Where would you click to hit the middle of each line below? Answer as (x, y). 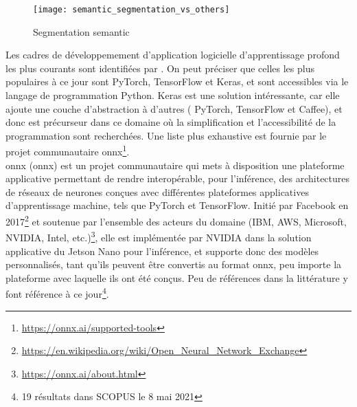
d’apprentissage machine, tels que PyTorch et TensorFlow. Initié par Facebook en (177, 205)
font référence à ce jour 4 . (57, 293)
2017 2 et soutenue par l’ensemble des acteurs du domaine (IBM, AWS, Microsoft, (176, 220)
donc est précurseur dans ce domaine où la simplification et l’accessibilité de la (171, 122)
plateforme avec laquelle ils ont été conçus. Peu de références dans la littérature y (177, 277)
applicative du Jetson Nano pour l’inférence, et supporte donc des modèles (162, 251)
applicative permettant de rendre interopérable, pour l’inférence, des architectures (178, 178)
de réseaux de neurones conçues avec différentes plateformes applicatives (157, 191)
